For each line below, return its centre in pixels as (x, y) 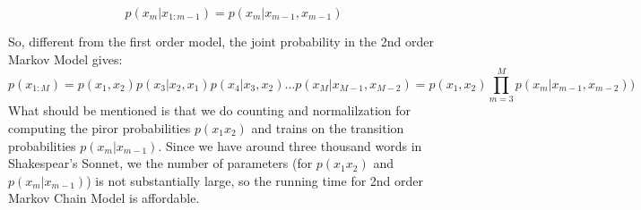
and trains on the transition (328, 127)
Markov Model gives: (65, 59)
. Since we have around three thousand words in (290, 145)
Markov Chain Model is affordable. (104, 198)
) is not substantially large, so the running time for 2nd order (255, 180)
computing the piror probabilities (100, 127)
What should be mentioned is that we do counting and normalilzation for (210, 110)
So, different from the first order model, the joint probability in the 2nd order (221, 41)
